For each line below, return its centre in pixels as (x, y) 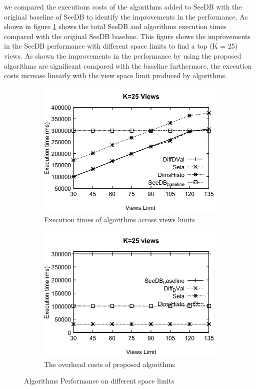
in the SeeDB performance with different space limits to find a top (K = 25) (121, 46)
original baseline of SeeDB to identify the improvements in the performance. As (126, 16)
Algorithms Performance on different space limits (99, 381)
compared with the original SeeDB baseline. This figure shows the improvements (127, 36)
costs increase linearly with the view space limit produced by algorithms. (115, 75)
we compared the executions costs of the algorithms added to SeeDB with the (123, 7)
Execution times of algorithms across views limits (120, 220)
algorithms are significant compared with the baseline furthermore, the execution (128, 65)
